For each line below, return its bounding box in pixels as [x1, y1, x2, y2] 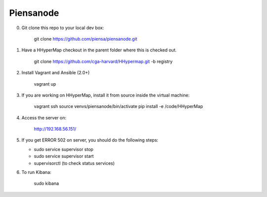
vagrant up [34, 81, 56, 87]
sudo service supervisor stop [34, 146, 93, 152]
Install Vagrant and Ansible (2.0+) [21, 70, 90, 76]
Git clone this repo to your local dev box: [21, 25, 104, 31]
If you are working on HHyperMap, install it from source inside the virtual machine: [21, 92, 190, 98]
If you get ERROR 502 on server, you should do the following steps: [21, 137, 158, 143]
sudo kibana [34, 181, 59, 187]
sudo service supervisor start [34, 153, 94, 159]
